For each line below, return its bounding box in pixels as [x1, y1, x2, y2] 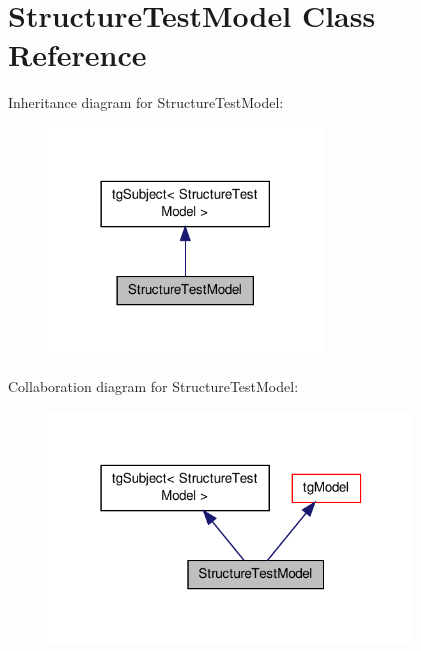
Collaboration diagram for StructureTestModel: [8, 376, 299, 397]
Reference [8, 34, 147, 75]
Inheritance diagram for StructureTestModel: [8, 92, 284, 113]
